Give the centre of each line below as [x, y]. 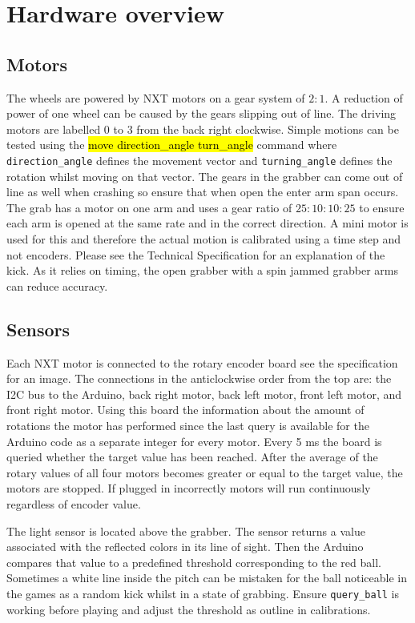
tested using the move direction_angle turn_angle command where [172, 145]
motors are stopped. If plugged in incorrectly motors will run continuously [189, 488]
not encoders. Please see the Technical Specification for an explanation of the [196, 254]
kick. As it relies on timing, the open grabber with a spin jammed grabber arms [202, 270]
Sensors [38, 329]
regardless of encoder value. [74, 503]
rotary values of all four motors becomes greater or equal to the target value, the [205, 472]
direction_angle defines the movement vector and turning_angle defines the [199, 160]
